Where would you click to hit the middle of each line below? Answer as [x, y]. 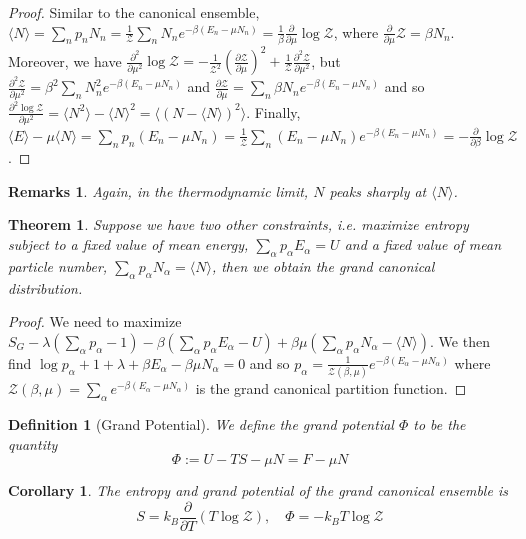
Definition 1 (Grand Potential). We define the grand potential [201, 423]
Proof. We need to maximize [95, 321]
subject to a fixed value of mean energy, [128, 244]
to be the [439, 423]
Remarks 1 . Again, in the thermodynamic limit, [158, 190]
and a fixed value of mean [423, 244]
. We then [460, 340]
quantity [33, 443]
